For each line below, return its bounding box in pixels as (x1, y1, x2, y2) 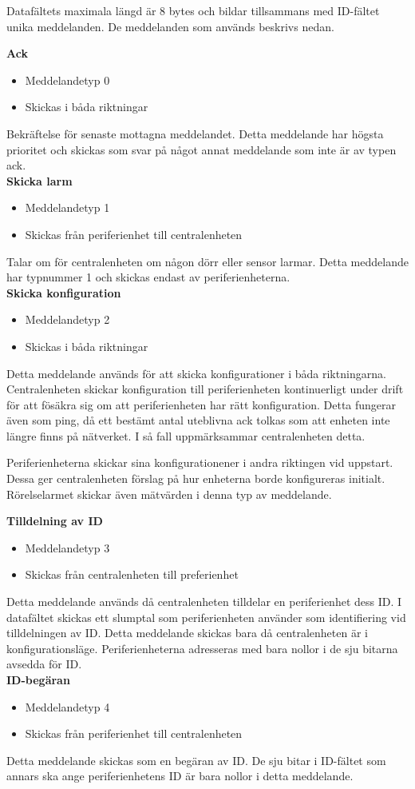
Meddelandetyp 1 (25, 199, 110, 216)
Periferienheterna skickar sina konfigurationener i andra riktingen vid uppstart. (6, 454, 393, 471)
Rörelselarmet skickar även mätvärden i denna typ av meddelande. (6, 485, 332, 502)
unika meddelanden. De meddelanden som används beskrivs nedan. (6, 18, 334, 34)
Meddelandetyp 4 (25, 698, 110, 715)
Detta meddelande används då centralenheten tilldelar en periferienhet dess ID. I (6, 593, 402, 610)
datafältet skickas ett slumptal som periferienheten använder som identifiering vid (6, 608, 406, 625)
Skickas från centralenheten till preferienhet (25, 566, 239, 583)
